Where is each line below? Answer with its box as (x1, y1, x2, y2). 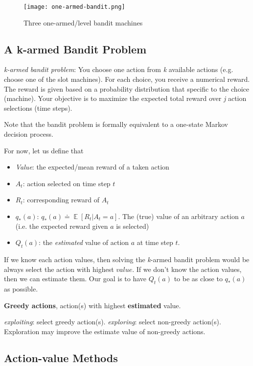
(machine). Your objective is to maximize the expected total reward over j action (4, 93, 247, 103)
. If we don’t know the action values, (132, 264, 242, 274)
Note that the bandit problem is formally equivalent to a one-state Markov (4, 119, 228, 129)
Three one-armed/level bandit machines (23, 17, 143, 27)
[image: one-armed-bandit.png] (23, 3, 125, 10)
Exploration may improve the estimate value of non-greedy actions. (4, 326, 206, 336)
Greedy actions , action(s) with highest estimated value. (4, 300, 181, 310)
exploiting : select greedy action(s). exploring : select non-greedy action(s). (4, 317, 221, 327)
